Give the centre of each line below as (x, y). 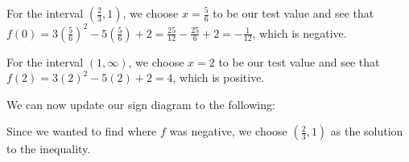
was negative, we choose (228, 131)
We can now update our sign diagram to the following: (141, 104)
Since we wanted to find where (82, 131)
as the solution (367, 131)
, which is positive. (219, 77)
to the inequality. (49, 149)
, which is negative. (300, 32)
